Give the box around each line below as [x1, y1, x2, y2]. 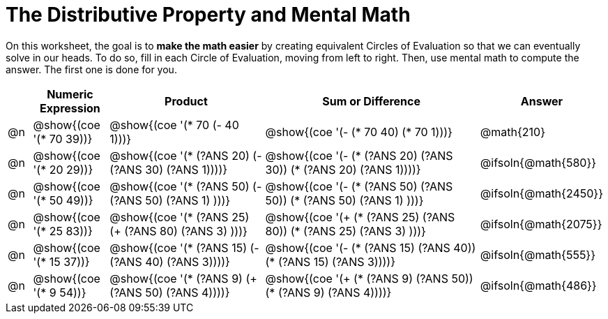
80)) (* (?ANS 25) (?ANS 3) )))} [265, 223, 426, 238]
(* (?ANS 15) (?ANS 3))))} [265, 254, 396, 269]
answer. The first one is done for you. [6, 63, 177, 75]
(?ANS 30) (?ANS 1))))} [109, 162, 228, 177]
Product [165, 94, 208, 108]
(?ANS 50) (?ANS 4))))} [109, 285, 230, 299]
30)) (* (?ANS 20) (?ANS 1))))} [265, 162, 421, 177]
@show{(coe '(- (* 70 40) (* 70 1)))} [265, 124, 453, 139]
